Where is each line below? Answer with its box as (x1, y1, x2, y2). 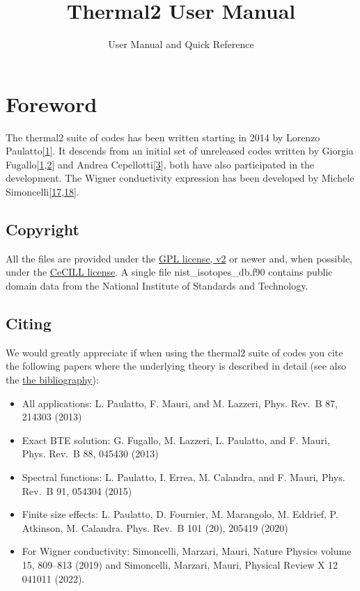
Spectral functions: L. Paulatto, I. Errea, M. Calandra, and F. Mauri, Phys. (22, 469, 345, 484)
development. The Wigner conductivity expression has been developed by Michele (6, 171, 354, 185)
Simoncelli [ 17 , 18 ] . (6, 184, 79, 199)
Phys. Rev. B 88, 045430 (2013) (22, 446, 159, 461)
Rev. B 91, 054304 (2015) (22, 483, 132, 498)
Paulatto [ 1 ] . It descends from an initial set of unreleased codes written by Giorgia (6, 143, 354, 158)
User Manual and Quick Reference (108, 37, 254, 52)
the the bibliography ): (6, 372, 99, 386)
